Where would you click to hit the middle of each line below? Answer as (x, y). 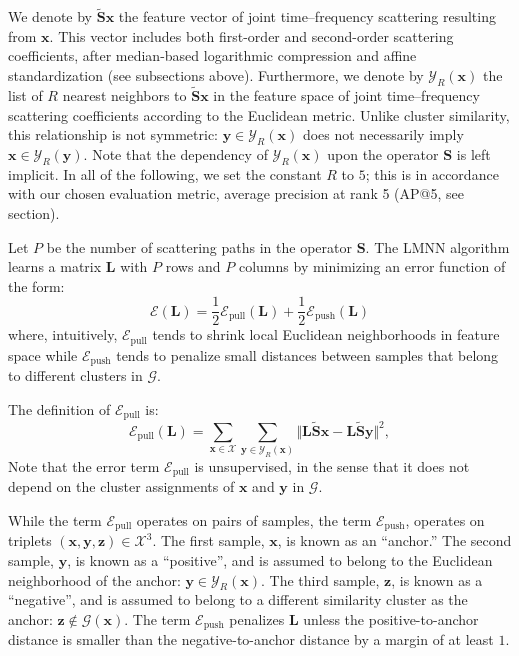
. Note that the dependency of (175, 154)
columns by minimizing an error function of (372, 266)
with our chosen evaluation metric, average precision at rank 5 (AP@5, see (236, 193)
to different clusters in (75, 375)
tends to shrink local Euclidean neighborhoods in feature (326, 334)
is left (473, 154)
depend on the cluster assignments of (121, 486)
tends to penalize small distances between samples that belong (307, 354)
